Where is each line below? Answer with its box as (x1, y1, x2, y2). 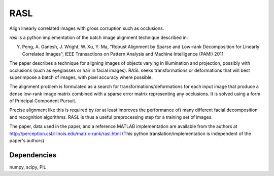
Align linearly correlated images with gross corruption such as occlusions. (9, 25, 164, 31)
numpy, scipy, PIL (9, 164, 47, 170)
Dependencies (9, 151, 57, 159)
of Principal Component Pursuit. (9, 98, 77, 104)
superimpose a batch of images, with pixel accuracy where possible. (9, 74, 153, 80)
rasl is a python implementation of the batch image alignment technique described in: (9, 34, 188, 40)
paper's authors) (9, 138, 45, 144)
